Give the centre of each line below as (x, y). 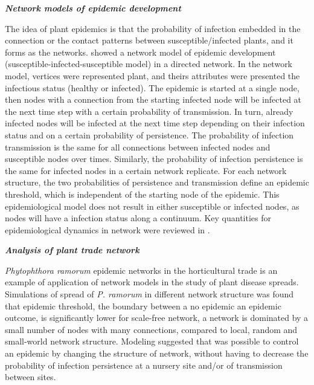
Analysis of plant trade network (72, 250)
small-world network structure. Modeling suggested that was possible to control (152, 341)
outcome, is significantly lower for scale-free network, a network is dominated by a (157, 318)
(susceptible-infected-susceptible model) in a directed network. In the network (149, 64)
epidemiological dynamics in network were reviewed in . (107, 229)
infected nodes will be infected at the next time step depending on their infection (155, 123)
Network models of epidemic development (93, 8)
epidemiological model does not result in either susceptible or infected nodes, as (152, 206)
